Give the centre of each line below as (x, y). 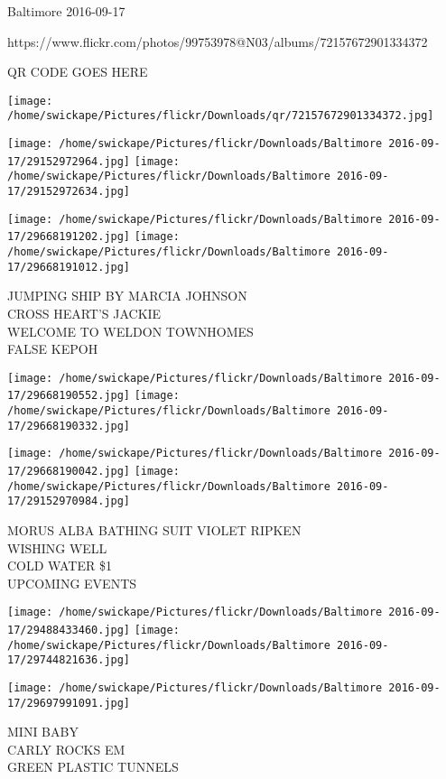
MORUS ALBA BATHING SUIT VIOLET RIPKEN (154, 529)
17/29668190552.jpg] (69, 396)
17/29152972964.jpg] (69, 161)
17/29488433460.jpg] (69, 630)
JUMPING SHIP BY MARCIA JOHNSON (127, 296)
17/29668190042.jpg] (69, 471)
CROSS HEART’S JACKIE (84, 313)
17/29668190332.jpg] (69, 426)
